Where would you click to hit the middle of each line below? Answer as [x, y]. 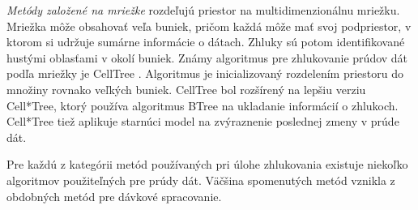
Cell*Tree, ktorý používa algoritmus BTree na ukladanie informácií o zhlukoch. [203, 105]
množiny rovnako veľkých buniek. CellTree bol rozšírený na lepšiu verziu [186, 89]
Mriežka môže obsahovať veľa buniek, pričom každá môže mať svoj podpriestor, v [209, 26]
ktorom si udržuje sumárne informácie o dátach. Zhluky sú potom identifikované [206, 42]
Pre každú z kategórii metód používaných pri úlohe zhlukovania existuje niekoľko [207, 164]
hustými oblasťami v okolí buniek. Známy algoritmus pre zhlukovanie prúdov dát [207, 57]
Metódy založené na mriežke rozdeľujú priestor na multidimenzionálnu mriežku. [203, 10]
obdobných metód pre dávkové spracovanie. [114, 196]
